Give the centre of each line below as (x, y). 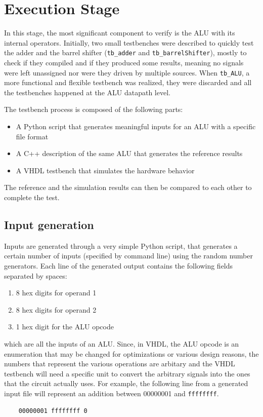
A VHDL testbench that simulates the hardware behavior (105, 170)
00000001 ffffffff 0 (53, 411)
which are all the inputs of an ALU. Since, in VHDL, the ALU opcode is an (122, 343)
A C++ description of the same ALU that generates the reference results (129, 153)
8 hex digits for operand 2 (56, 309)
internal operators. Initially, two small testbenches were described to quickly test (129, 42)
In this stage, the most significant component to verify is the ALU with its (120, 33)
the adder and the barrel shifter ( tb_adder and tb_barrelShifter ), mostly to (125, 52)
